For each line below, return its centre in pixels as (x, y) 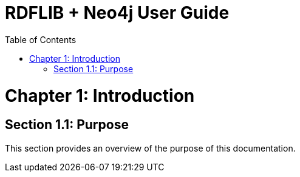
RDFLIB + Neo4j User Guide (117, 13)
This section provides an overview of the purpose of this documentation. (150, 148)
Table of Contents (41, 39)
